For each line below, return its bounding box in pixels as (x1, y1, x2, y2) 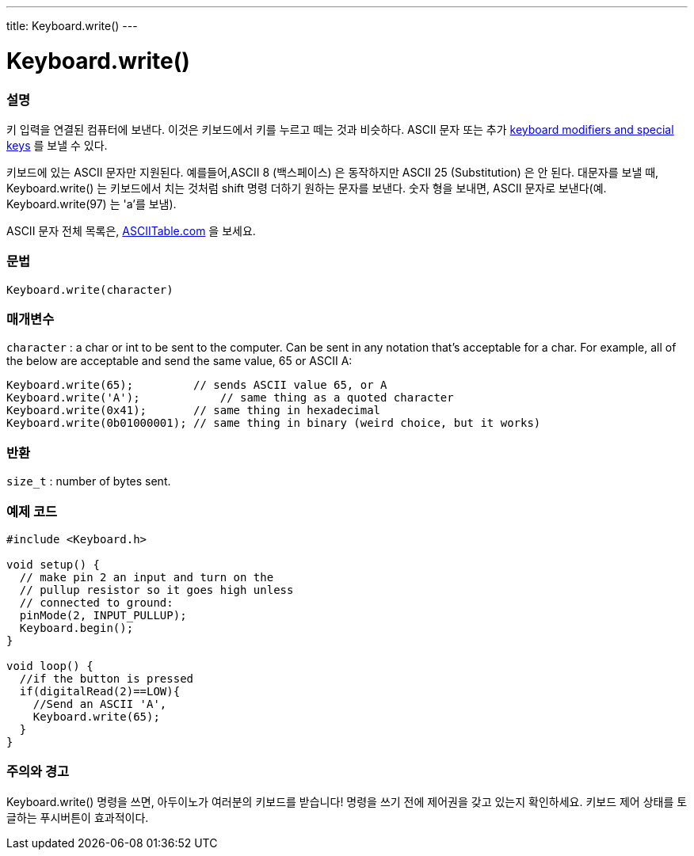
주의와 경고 (6, 763, 70, 780)
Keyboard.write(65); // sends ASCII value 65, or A (6, 379, 387, 392)
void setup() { (6, 557, 101, 571)
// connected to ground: (19, 595, 173, 609)
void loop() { (6, 659, 93, 672)
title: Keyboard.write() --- (6, 19, 138, 32)
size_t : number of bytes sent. (6, 474, 171, 489)
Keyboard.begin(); (19, 621, 134, 634)
